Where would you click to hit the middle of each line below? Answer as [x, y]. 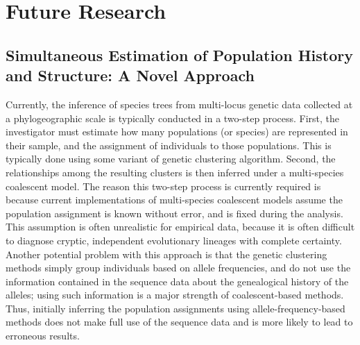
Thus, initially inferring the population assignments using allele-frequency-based [175, 308]
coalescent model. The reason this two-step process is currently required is [163, 186]
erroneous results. [43, 336]
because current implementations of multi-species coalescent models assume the [174, 200]
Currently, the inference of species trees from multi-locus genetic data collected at [179, 104]
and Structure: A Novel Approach [130, 75]
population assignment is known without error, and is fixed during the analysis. [174, 213]
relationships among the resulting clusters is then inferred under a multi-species [175, 172]
